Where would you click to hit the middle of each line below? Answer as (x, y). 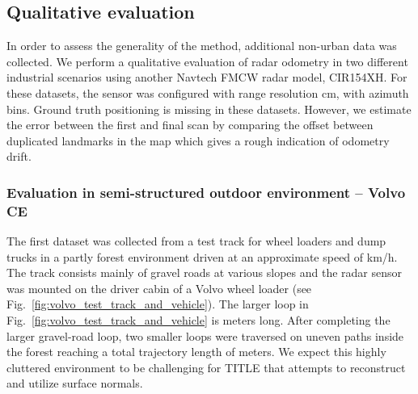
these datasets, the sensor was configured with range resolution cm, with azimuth (208, 92)
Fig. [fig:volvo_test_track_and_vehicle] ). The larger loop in (158, 304)
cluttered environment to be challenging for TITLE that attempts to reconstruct (206, 367)
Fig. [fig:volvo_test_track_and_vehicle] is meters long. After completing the (198, 320)
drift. (19, 156)
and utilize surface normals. (75, 383)
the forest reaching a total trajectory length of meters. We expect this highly (196, 352)
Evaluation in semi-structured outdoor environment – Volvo (206, 192)
